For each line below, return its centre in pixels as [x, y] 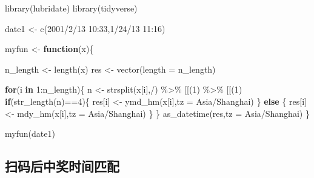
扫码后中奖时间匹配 [62, 166]
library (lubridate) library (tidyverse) [71, 8]
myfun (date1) [30, 133]
